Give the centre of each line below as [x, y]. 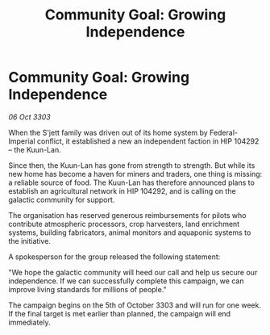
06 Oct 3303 [29, 117]
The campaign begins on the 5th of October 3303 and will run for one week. [135, 305]
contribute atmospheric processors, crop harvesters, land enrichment [124, 224]
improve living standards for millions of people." [87, 289]
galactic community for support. [62, 199]
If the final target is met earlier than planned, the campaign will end [120, 313]
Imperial [22, 141]
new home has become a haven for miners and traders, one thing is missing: [135, 174]
